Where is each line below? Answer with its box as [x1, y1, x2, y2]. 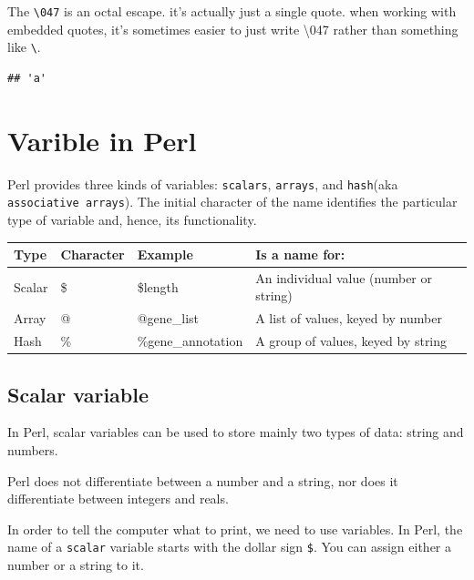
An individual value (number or [255, 268, 432, 287]
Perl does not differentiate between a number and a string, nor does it [7, 471, 398, 490]
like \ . [7, 37, 41, 56]
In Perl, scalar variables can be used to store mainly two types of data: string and [7, 422, 464, 442]
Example [137, 245, 193, 264]
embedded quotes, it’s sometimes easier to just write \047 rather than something [7, 19, 459, 38]
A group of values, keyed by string [255, 331, 448, 351]
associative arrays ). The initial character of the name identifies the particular [7, 192, 458, 211]
